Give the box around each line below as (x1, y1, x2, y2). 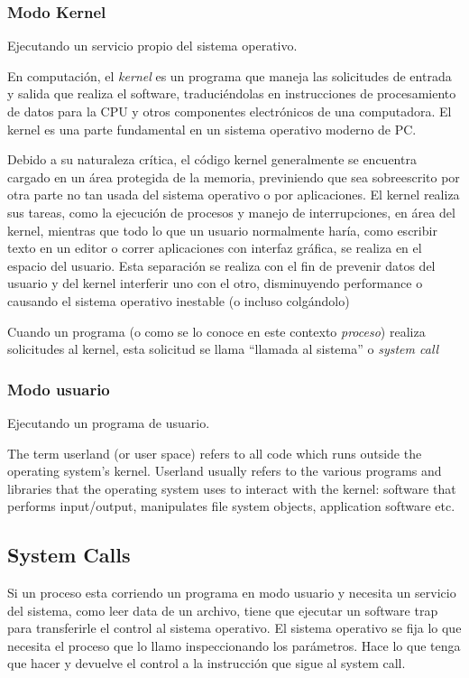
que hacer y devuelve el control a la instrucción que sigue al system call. (7, 654, 406, 673)
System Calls (7, 541, 131, 569)
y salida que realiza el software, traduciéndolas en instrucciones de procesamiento (7, 84, 456, 103)
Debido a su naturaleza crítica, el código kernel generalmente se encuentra (7, 150, 417, 169)
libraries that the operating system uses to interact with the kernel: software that (7, 478, 456, 497)
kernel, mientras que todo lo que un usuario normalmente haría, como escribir (7, 220, 437, 239)
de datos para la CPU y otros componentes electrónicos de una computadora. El (7, 102, 452, 120)
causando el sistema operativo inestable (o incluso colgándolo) (7, 291, 350, 310)
